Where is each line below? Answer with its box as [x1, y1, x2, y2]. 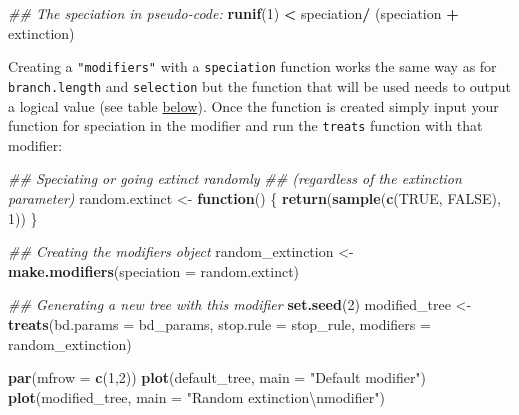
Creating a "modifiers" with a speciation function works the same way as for [8, 56, 497, 77]
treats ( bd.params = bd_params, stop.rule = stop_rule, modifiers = [8, 313, 431, 334]
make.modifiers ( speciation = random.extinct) [8, 260, 300, 281]
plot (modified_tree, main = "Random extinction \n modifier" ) [8, 386, 385, 407]
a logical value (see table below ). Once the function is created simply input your [8, 95, 499, 116]
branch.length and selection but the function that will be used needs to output [8, 75, 512, 96]
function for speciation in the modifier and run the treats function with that [8, 115, 483, 136]
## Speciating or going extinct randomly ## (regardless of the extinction [8, 168, 462, 189]
